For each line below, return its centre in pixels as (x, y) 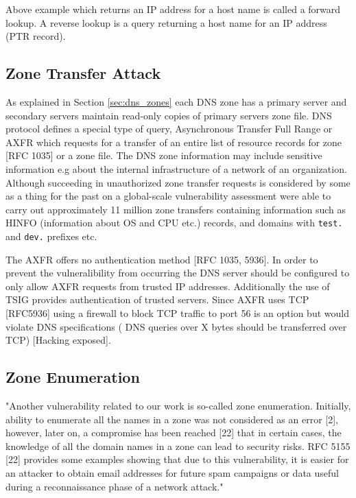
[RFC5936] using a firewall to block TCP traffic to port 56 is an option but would (177, 313)
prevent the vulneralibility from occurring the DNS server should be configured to (178, 273)
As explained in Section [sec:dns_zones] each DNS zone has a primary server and (176, 101)
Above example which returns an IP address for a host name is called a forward (173, 9)
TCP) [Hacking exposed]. (58, 340)
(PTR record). (36, 36)
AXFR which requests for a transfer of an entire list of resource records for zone (174, 142)
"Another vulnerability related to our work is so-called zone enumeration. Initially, (178, 405)
